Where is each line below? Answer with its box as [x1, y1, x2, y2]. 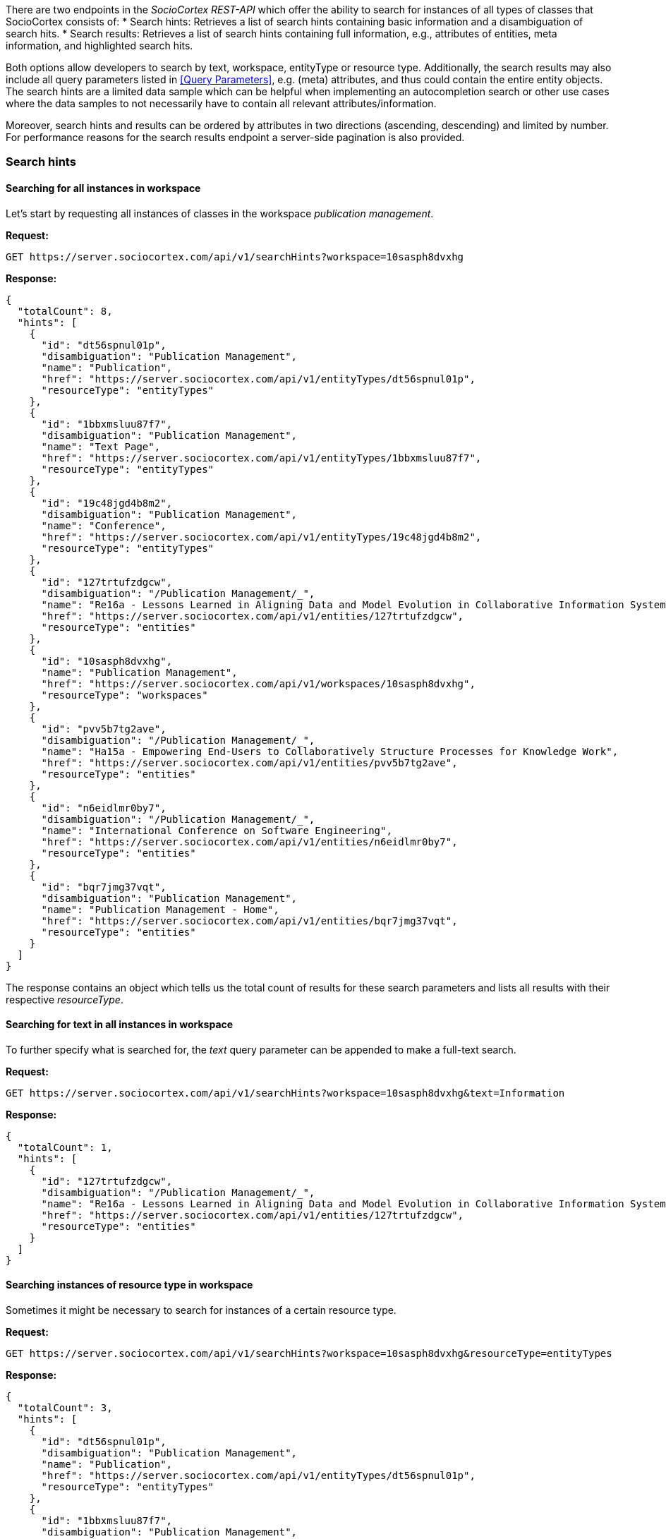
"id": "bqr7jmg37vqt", [41, 881, 166, 893]
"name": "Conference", [41, 519, 166, 531]
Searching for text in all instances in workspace [6, 1018, 234, 1031]
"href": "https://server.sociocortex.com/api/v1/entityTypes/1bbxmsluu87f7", [41, 452, 482, 464]
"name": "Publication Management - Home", [41, 903, 279, 915]
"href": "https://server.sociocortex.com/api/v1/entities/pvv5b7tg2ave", [41, 756, 458, 768]
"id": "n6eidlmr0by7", [41, 802, 166, 814]
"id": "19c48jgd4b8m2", [41, 497, 173, 509]
